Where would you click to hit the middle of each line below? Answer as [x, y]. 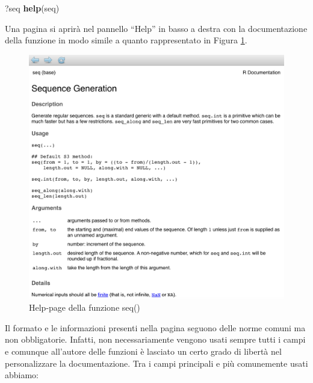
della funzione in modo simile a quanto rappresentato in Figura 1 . [126, 40]
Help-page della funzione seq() [85, 307]
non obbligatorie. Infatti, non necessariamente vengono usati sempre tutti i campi [155, 339]
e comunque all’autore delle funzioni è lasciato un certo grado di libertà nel [143, 351]
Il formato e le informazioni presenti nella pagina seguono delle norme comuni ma [155, 327]
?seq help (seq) [32, 8]
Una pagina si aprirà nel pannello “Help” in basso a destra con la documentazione [156, 28]
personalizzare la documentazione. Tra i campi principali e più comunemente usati [156, 363]
